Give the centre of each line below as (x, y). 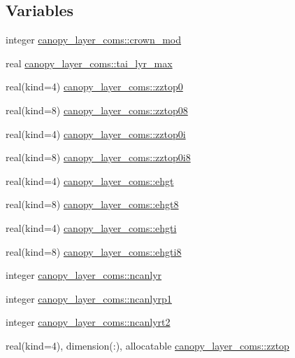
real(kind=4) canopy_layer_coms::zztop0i (96, 133)
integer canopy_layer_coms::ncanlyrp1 (89, 298)
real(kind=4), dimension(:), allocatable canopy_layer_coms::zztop (147, 345)
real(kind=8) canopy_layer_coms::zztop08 (97, 110)
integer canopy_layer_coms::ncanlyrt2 (88, 322)
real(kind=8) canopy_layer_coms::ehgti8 (94, 251)
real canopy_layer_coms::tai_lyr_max (89, 63)
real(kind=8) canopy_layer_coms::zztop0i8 (98, 157)
